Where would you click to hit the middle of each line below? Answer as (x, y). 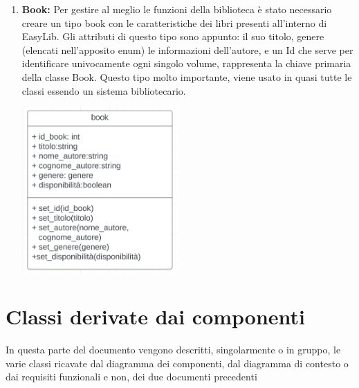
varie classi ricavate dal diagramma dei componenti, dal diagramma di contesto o (177, 363)
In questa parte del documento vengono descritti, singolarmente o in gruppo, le (173, 350)
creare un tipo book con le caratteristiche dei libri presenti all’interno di (174, 22)
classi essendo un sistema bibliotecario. (104, 90)
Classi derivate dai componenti (156, 316)
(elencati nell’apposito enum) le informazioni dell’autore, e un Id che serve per (187, 49)
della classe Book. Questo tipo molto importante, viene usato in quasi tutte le (187, 76)
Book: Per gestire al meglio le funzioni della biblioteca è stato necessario (177, 9)
